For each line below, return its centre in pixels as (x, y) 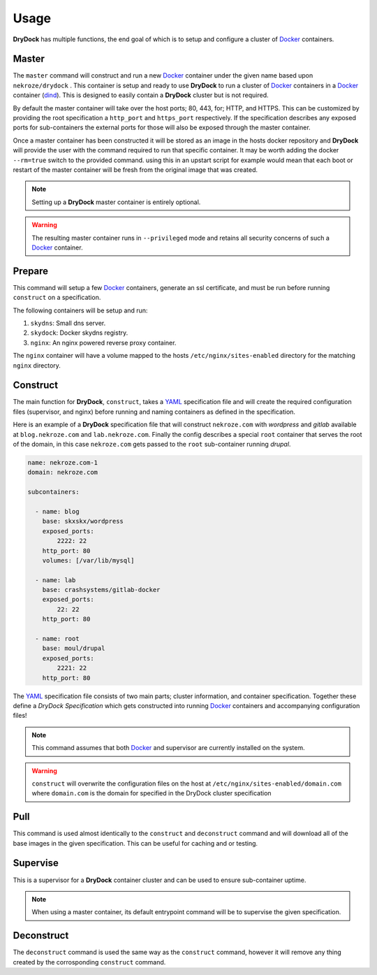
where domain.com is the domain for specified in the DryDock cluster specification (151, 793)
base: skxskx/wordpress (83, 521)
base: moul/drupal (74, 649)
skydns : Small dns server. (68, 323)
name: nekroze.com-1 (62, 463)
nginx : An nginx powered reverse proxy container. (103, 342)
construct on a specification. (57, 298)
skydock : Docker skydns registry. (79, 333)
